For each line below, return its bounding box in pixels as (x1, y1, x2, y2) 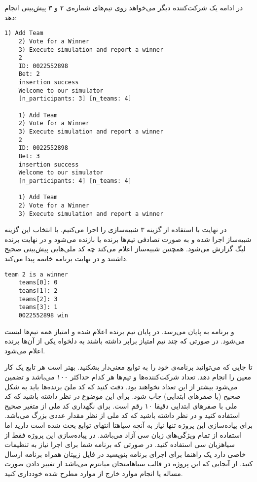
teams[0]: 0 (18, 279, 58, 286)
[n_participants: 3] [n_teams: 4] (18, 95, 132, 103)
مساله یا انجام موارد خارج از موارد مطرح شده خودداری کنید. (4, 468, 183, 478)
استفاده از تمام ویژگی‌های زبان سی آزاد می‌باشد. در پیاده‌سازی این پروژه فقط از (4, 429, 242, 440)
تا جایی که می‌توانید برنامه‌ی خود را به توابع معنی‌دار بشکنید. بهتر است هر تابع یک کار (4, 362, 253, 372)
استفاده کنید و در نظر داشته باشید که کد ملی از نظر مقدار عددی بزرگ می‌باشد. (4, 410, 240, 420)
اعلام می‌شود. (4, 345, 45, 355)
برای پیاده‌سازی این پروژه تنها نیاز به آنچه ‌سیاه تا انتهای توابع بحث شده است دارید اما (4, 419, 253, 430)
